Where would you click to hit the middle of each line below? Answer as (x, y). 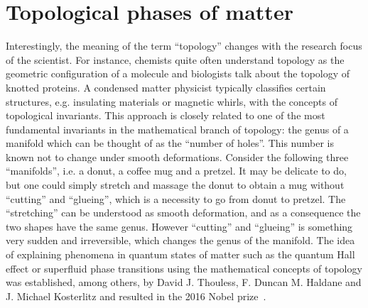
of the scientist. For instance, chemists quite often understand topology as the (175, 59)
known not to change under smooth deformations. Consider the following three (177, 156)
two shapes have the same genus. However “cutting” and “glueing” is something (179, 226)
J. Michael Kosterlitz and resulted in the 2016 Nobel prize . (136, 296)
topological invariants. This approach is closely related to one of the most (166, 115)
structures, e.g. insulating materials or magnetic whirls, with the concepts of (172, 101)
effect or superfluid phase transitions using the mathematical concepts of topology (184, 268)
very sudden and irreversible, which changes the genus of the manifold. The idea (180, 240)
